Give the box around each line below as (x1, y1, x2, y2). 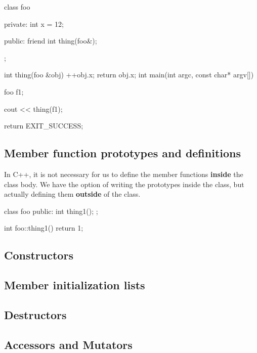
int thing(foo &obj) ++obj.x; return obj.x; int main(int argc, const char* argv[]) (4, 69, 254, 80)
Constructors (4, 247, 73, 263)
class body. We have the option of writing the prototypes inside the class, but (4, 179, 244, 189)
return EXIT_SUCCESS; (4, 120, 83, 131)
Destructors (4, 306, 67, 322)
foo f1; (4, 86, 24, 97)
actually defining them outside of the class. (4, 189, 141, 199)
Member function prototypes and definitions (4, 145, 241, 161)
